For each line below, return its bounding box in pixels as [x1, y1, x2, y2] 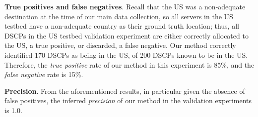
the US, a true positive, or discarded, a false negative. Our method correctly [4, 40, 236, 50]
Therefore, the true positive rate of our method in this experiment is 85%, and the [4, 59, 255, 70]
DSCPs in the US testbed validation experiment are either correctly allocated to [4, 30, 249, 40]
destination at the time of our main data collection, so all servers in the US [4, 11, 233, 21]
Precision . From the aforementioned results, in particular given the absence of [4, 85, 245, 96]
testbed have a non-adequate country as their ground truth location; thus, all [4, 21, 239, 31]
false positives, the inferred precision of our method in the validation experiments [4, 95, 252, 106]
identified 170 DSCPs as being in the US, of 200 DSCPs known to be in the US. [4, 49, 248, 60]
